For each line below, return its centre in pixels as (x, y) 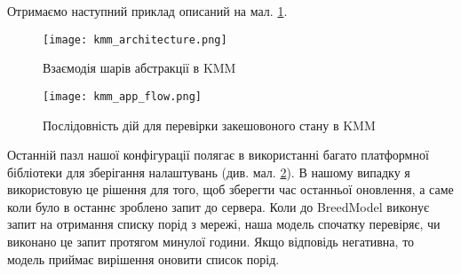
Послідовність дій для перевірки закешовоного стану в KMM (209, 125)
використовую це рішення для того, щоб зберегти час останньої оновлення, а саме (230, 189)
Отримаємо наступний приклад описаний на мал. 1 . (147, 11)
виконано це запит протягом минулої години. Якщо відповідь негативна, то (211, 242)
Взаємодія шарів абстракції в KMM (139, 68)
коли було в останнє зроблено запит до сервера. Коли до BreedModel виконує (219, 206)
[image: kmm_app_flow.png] (122, 96)
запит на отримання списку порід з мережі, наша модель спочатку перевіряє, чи (224, 224)
